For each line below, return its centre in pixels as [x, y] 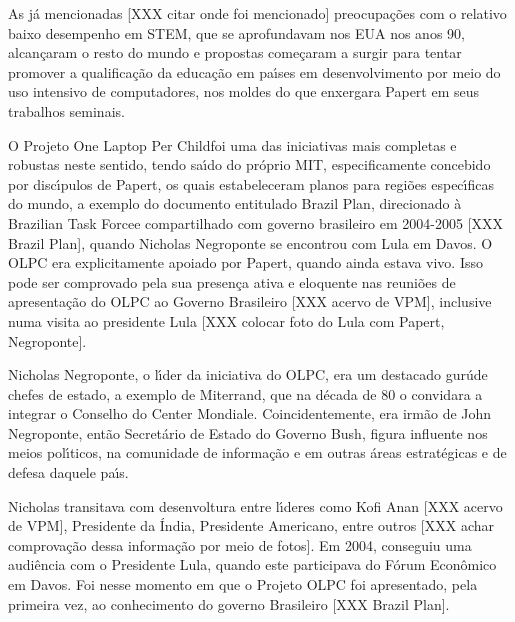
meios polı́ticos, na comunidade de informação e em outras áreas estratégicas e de [257, 452]
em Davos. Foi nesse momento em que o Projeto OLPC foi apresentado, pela [243, 584]
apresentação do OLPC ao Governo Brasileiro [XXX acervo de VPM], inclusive [250, 301]
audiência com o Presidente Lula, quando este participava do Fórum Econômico [252, 564]
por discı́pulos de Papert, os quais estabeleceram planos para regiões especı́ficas [251, 183]
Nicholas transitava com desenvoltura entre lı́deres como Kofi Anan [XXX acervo [255, 505]
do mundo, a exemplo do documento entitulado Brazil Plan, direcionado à [235, 203]
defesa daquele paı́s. [68, 472]
